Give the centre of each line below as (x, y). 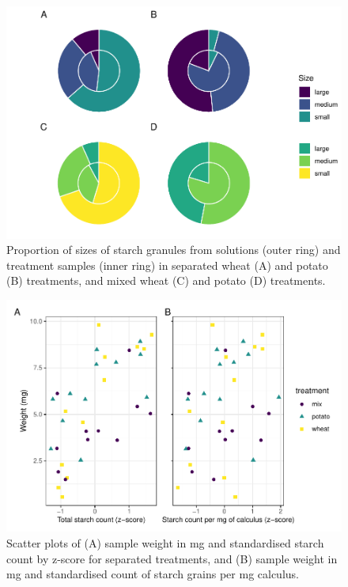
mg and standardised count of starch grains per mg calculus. (153, 574)
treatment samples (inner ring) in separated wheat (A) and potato (167, 265)
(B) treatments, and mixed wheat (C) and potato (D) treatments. (166, 280)
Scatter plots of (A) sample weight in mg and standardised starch (165, 543)
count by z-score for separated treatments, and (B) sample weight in (172, 558)
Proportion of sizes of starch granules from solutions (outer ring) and (174, 250)
